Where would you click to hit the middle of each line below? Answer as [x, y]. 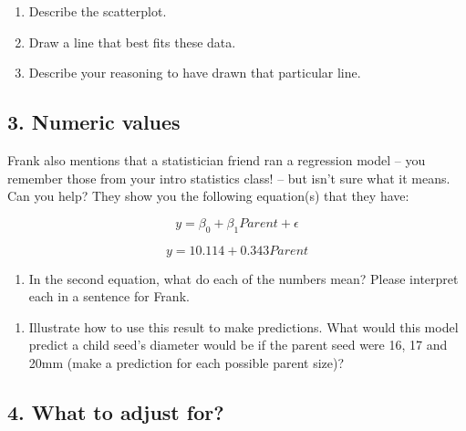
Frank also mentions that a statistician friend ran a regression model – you [217, 159]
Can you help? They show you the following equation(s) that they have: [208, 196]
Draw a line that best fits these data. [132, 42]
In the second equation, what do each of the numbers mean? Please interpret [243, 278]
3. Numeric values [94, 122]
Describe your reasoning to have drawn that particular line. [195, 73]
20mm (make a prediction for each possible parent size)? [186, 362]
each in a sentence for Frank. [109, 296]
